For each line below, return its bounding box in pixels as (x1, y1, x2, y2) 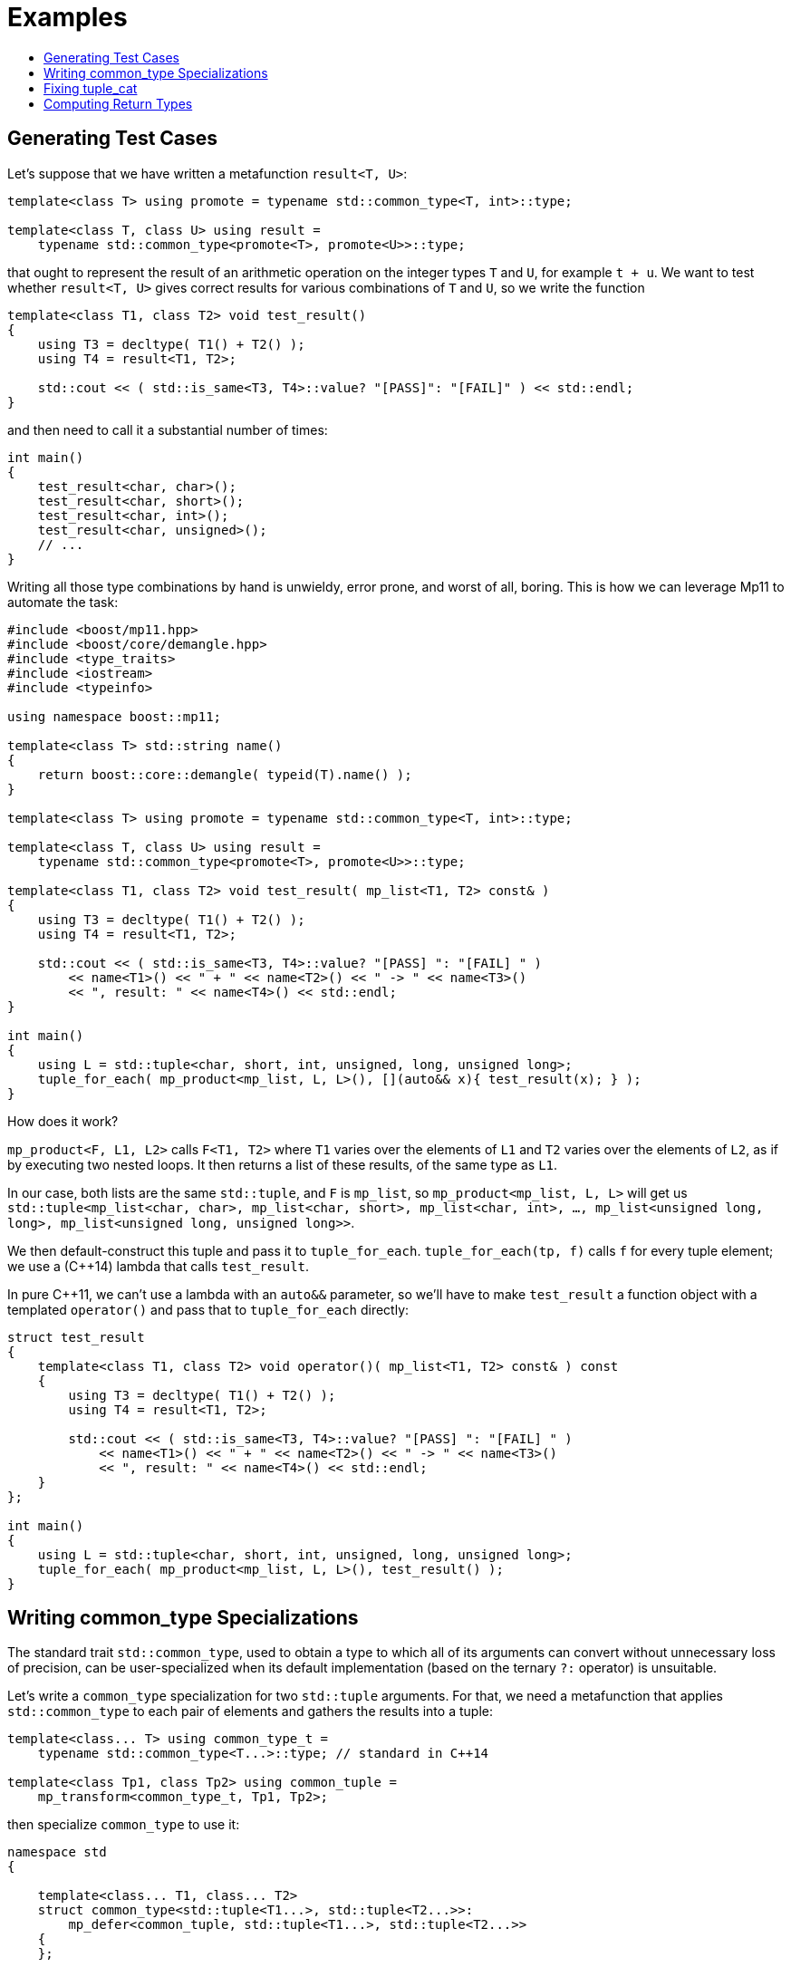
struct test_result (7, 1329, 145, 1345)
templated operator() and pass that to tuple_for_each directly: (7, 1301, 410, 1317)
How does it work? (7, 1113, 119, 1129)
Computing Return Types (43, 95, 193, 111)
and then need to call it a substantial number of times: (7, 421, 328, 438)
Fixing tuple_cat (43, 80, 138, 96)
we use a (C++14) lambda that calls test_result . (7, 1258, 310, 1274)
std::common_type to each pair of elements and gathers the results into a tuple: (7, 1703, 493, 1720)
